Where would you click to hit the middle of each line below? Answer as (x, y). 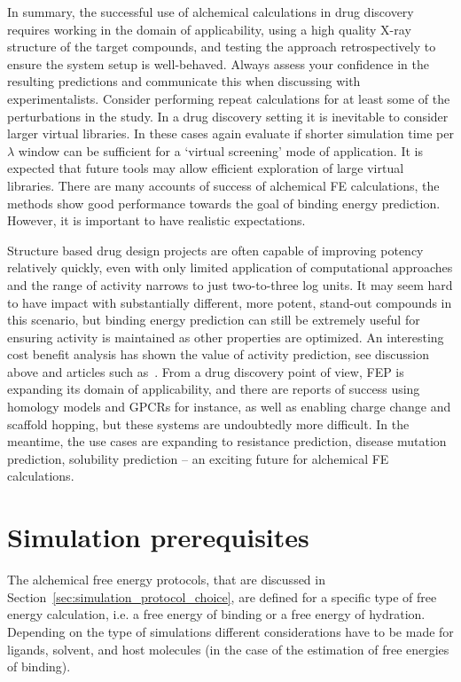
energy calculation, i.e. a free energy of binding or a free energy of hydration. (216, 614)
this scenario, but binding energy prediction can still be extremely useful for (214, 320)
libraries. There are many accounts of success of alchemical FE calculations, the (223, 185)
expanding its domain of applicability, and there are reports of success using (214, 389)
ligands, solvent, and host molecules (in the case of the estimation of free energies (228, 649)
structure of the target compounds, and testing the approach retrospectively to (222, 47)
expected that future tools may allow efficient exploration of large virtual (206, 168)
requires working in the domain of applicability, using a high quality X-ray (209, 29)
